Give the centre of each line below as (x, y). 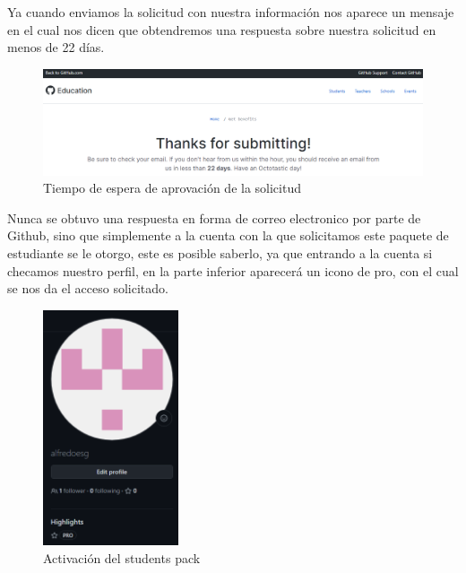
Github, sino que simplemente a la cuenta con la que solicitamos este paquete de (228, 235)
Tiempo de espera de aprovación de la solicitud (172, 188)
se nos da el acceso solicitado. (88, 288)
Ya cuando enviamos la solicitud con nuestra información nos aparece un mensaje (231, 12)
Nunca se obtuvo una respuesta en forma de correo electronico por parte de (214, 217)
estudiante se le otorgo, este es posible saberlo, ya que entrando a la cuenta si (220, 252)
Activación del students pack (122, 557)
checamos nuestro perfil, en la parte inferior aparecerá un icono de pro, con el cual (233, 270)
